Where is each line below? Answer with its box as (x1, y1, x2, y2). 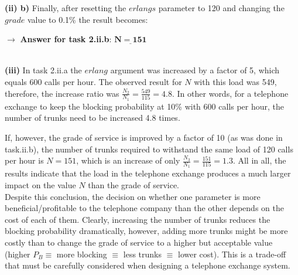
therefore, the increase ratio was (5, 87, 119, 99)
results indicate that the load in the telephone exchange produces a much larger (5, 167, 291, 179)
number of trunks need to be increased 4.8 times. (5, 111, 180, 124)
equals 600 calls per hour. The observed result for (5, 75, 182, 87)
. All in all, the (232, 154, 286, 167)
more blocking (56, 247, 107, 260)
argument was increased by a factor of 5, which (110, 64, 280, 76)
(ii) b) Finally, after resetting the (5, 2, 126, 13)
